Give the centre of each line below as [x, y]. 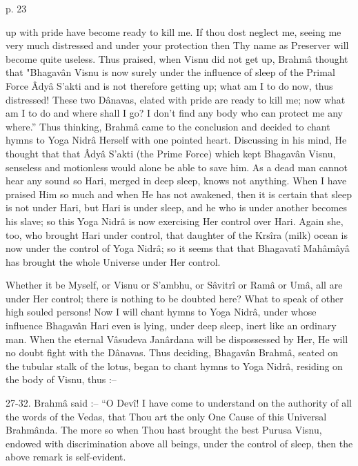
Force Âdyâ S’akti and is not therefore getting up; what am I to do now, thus [169, 85]
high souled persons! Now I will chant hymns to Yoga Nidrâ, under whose [161, 312]
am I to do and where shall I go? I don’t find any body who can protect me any [174, 113]
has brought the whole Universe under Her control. [113, 261]
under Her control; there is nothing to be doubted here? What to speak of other [175, 298]
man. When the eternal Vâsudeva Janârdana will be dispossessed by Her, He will [177, 339]
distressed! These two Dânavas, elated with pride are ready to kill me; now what [176, 99]
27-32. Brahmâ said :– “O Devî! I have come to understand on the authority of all [179, 403]
